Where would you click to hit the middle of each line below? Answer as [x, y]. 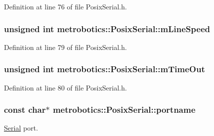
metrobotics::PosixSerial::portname [124, 110]
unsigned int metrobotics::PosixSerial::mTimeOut [105, 69]
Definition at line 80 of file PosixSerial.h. [65, 87]
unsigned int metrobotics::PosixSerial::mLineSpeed [107, 28]
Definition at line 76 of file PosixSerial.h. [65, 6]
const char [25, 110]
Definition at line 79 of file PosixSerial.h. [65, 47]
